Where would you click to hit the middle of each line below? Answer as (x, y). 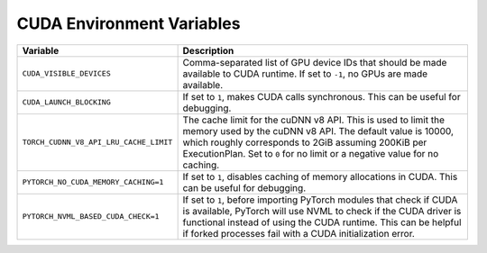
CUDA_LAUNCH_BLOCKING (67, 102)
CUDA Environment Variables (129, 23)
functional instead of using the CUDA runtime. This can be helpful (322, 222)
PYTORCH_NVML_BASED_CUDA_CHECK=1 (91, 217)
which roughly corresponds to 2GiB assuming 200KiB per (305, 142)
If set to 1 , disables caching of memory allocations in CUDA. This (320, 176)
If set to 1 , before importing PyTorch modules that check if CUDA (320, 200)
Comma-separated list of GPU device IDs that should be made (315, 62)
